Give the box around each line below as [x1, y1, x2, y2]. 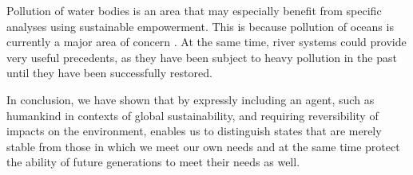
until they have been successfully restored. [6, 64, 212, 81]
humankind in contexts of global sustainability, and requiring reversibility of [6, 107, 379, 123]
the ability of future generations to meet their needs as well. [6, 154, 300, 170]
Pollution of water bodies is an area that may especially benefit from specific [6, 2, 382, 18]
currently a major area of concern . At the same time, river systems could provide [6, 33, 407, 50]
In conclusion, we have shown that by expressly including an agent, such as [6, 91, 375, 107]
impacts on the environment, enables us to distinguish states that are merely [6, 122, 382, 139]
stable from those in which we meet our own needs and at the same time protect [6, 138, 400, 154]
